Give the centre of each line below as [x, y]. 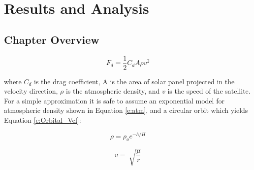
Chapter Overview [52, 39]
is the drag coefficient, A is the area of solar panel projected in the [134, 81]
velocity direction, [31, 91]
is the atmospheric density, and [113, 91]
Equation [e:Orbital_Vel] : [43, 120]
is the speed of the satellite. [209, 91]
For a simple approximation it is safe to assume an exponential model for [114, 100]
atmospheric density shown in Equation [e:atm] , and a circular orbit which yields [126, 110]
